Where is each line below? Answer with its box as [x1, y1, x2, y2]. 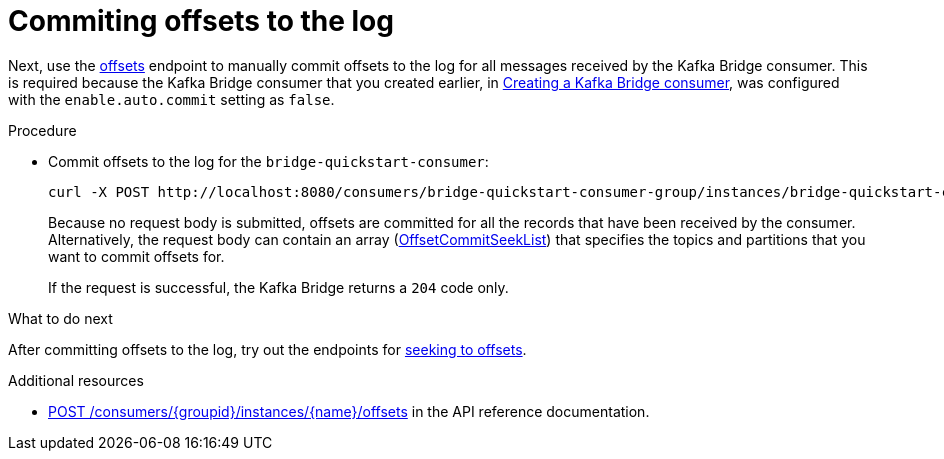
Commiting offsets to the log [8, 4, 394, 38]
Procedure [8, 121, 77, 139]
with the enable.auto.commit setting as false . [8, 90, 335, 108]
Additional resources [8, 371, 144, 389]
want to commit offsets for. [48, 247, 225, 265]
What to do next [8, 309, 113, 327]
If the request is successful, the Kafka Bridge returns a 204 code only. [48, 278, 509, 296]
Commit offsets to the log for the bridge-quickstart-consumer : [48, 152, 489, 170]
